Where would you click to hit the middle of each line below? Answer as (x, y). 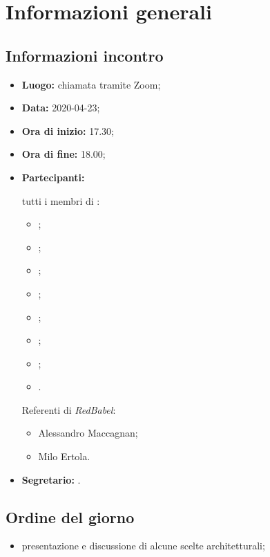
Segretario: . (51, 479)
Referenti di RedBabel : (69, 409)
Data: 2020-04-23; (61, 108)
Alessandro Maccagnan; (88, 433)
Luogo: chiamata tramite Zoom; (91, 84)
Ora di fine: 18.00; (64, 154)
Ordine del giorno (70, 517)
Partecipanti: (53, 177)
